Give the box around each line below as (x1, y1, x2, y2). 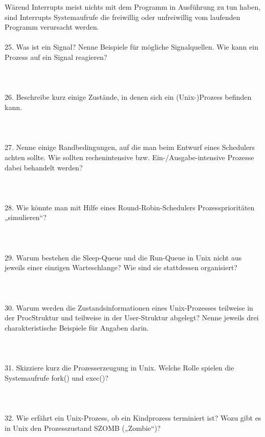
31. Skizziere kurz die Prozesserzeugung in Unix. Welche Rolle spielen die (5, 362, 234, 373)
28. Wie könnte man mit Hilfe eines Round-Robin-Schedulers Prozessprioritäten (5, 202, 255, 212)
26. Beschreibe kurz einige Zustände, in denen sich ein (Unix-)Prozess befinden (5, 92, 252, 102)
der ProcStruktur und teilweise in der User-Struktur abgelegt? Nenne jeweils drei (5, 312, 259, 323)
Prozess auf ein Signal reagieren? (5, 51, 107, 62)
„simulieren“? (5, 212, 47, 223)
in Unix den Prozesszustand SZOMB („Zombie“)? (5, 422, 161, 433)
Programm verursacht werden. (5, 21, 99, 32)
